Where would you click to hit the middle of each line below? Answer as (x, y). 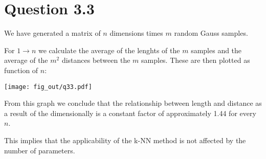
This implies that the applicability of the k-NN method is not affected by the (125, 140)
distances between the (96, 60)
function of (21, 70)
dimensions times (136, 33)
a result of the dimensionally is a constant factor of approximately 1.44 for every (130, 113)
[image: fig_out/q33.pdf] (48, 87)
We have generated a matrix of (52, 33)
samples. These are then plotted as (196, 60)
